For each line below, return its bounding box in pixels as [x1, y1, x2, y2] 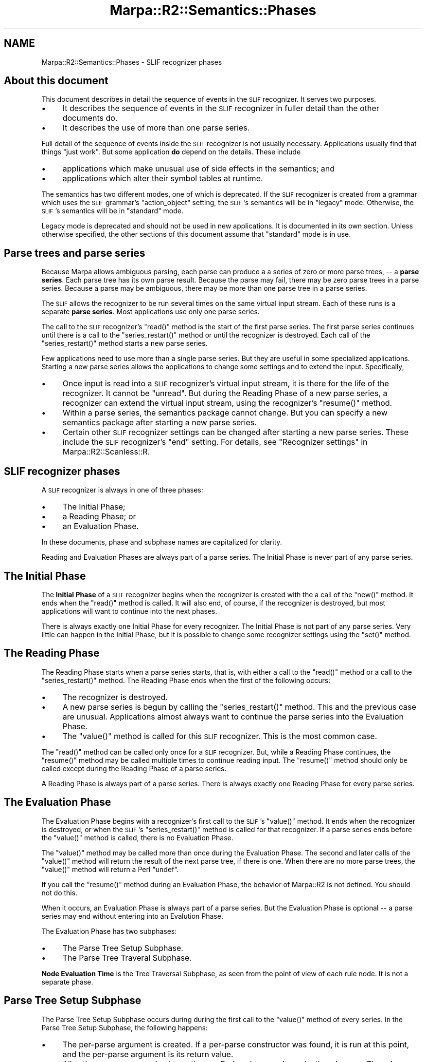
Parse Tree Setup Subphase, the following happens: [41, 1023, 208, 1032]
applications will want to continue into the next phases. [41, 607, 217, 615]
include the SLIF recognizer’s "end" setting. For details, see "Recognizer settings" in [62, 437, 368, 447]
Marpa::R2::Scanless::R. [62, 447, 150, 457]
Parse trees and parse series [4, 247, 145, 259]
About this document [4, 75, 108, 87]
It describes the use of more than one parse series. [62, 123, 250, 133]
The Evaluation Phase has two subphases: [41, 927, 177, 935]
